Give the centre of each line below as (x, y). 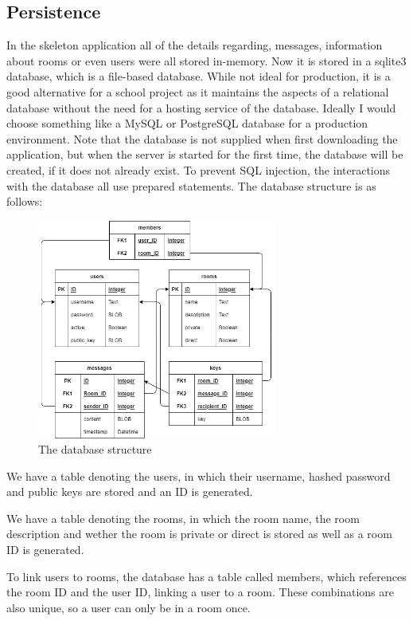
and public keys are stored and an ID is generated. (130, 491)
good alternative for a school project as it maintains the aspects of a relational (198, 91)
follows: (25, 201)
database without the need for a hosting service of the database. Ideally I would (201, 107)
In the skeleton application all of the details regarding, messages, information (195, 45)
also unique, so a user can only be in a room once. (129, 607)
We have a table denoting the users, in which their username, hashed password (199, 476)
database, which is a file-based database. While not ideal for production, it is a (199, 76)
